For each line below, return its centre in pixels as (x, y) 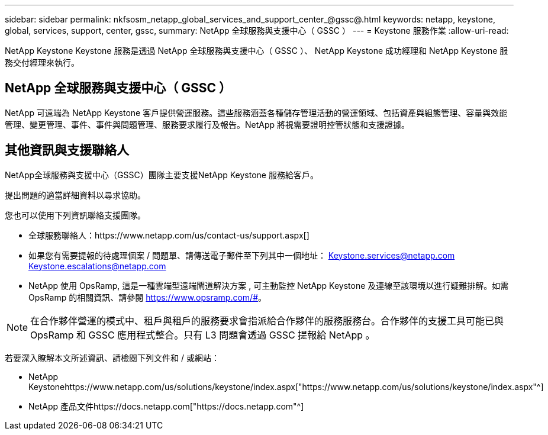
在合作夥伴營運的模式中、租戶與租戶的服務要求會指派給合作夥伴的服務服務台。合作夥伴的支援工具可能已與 (267, 320)
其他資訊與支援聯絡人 (67, 150)
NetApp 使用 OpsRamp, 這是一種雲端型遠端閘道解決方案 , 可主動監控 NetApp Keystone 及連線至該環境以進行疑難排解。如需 (269, 285)
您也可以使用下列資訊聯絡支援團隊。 (75, 215)
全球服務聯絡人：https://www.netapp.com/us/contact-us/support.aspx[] (169, 235)
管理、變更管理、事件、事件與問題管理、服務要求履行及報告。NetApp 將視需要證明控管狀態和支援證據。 (207, 124)
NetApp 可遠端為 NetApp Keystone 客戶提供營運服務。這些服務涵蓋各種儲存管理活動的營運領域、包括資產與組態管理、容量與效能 (256, 112)
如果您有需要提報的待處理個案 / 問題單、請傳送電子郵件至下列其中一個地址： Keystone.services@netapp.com (242, 255)
